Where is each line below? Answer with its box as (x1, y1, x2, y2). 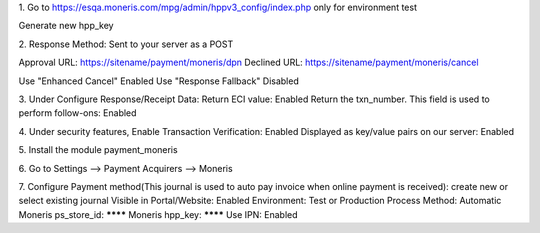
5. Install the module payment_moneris (18, 144, 179, 156)
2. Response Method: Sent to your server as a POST (18, 38, 234, 50)
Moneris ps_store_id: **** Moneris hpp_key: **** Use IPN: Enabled (18, 208, 299, 220)
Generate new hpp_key (18, 20, 114, 32)
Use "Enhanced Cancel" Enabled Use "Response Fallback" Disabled (18, 75, 299, 87)
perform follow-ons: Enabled (18, 107, 137, 119)
